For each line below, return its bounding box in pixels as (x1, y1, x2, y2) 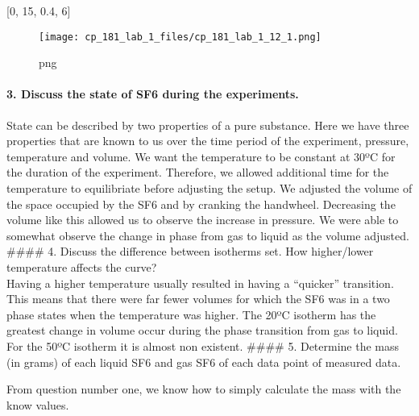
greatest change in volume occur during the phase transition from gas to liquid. (6, 322, 398, 339)
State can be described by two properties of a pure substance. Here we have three (6, 116, 409, 133)
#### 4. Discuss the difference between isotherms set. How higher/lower (6, 243, 374, 260)
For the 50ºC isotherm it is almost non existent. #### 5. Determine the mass (6, 337, 400, 354)
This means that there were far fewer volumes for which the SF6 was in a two (6, 290, 390, 307)
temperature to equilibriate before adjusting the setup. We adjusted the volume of (6, 180, 413, 197)
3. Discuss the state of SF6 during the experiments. (6, 85, 299, 102)
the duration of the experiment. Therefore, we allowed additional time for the (6, 164, 389, 181)
